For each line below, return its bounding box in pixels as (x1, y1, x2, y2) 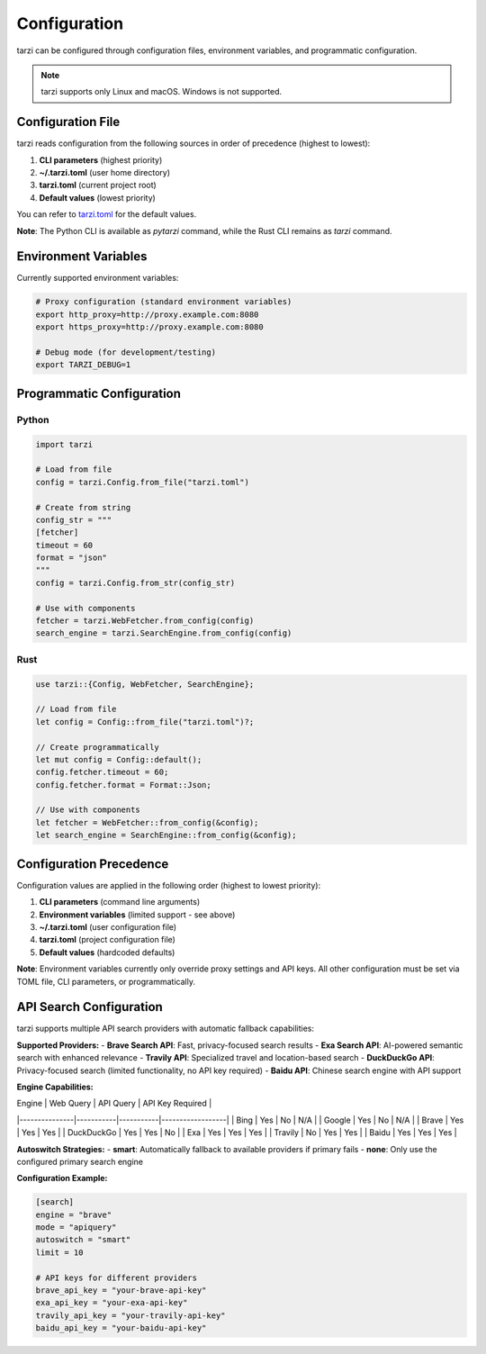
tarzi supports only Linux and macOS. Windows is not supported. (40, 86, 283, 97)
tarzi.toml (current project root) (39, 180, 157, 191)
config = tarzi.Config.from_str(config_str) (35, 577, 236, 588)
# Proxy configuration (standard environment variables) (35, 297, 292, 307)
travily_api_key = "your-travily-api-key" (35, 1310, 226, 1321)
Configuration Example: (16, 1173, 108, 1184)
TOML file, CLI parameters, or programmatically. (16, 976, 195, 987)
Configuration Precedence (16, 856, 169, 871)
